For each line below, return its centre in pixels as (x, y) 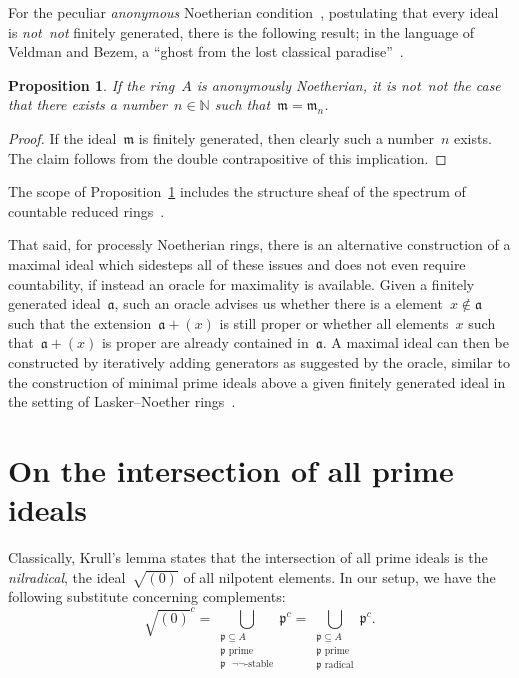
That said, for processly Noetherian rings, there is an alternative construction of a (259, 244)
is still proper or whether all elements (334, 322)
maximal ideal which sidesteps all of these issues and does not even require (237, 263)
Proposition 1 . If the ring (91, 84)
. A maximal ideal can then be (415, 342)
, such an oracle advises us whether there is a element (278, 303)
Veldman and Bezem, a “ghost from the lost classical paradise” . (206, 51)
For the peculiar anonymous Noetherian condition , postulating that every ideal (253, 12)
